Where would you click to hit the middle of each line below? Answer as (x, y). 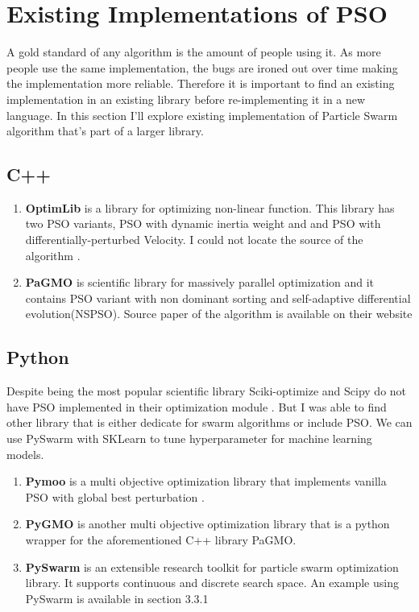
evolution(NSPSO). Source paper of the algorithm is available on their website (219, 314)
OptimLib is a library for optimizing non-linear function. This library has (210, 207)
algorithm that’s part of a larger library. (105, 131)
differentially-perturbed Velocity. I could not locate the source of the (194, 240)
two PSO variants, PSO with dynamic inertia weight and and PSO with (203, 223)
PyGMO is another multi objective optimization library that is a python (207, 524)
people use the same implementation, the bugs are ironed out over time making (202, 67)
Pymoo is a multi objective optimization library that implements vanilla (206, 481)
